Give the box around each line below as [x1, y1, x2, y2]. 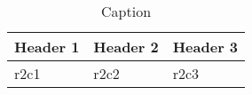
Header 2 [93, 36, 159, 57]
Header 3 [172, 36, 239, 57]
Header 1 [14, 36, 80, 57]
